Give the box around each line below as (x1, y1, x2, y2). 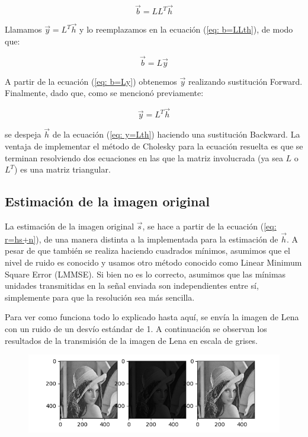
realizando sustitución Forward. (188, 75, 303, 87)
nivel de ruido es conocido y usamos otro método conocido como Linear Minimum (5, 256, 302, 269)
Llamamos (5, 23, 42, 36)
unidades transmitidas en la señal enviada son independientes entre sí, (5, 279, 259, 292)
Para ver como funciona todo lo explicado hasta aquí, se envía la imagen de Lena (5, 311, 299, 323)
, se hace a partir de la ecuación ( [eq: (142, 220, 277, 232)
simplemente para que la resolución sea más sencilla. (5, 291, 195, 303)
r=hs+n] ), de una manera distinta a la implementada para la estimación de (5, 232, 278, 245)
